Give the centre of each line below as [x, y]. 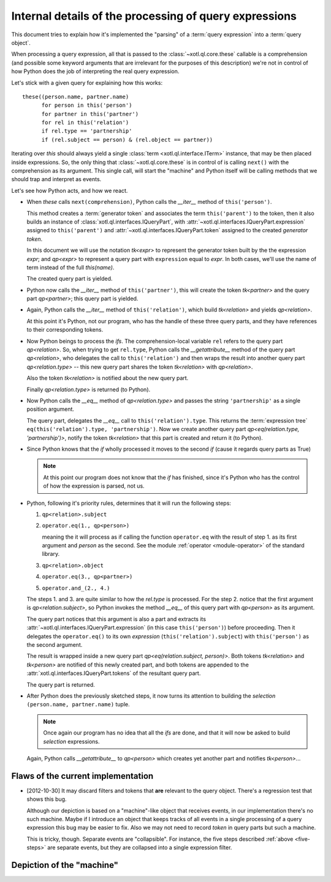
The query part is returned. [61, 684]
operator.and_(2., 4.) [76, 588]
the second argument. [55, 644]
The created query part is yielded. [70, 279]
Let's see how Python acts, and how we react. [70, 190]
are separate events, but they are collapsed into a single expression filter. [139, 848]
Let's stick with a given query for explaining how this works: [87, 82]
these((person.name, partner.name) [76, 96]
